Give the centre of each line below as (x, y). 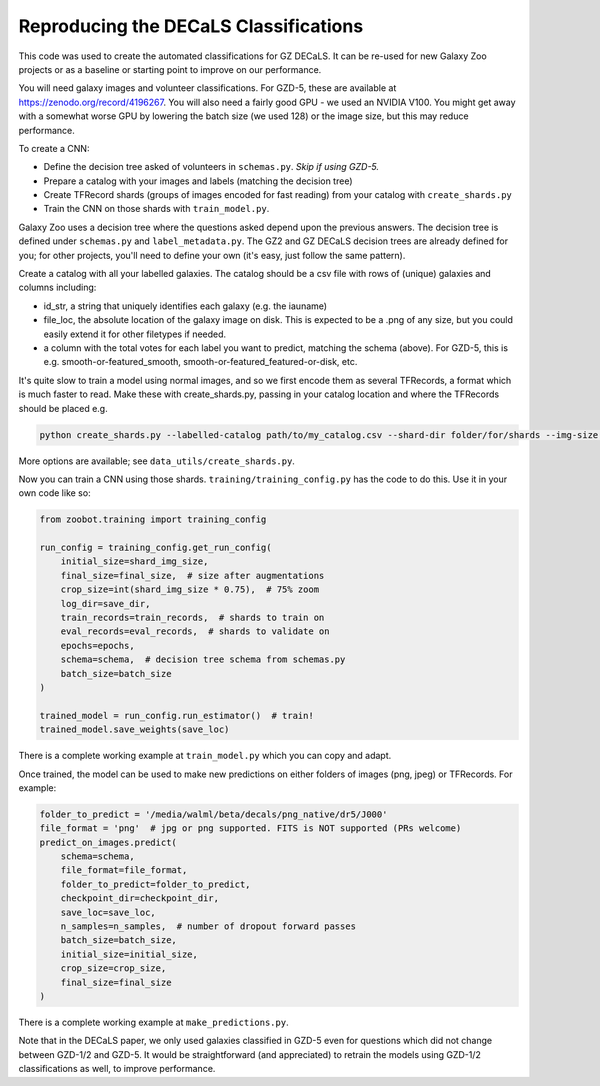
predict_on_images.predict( (108, 842)
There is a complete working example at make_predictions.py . (153, 1022)
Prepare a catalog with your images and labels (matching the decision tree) (198, 181)
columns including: (57, 287)
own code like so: (54, 493)
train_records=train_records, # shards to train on (192, 617)
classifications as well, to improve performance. (117, 1069)
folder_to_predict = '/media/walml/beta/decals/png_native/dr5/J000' (213, 814)
